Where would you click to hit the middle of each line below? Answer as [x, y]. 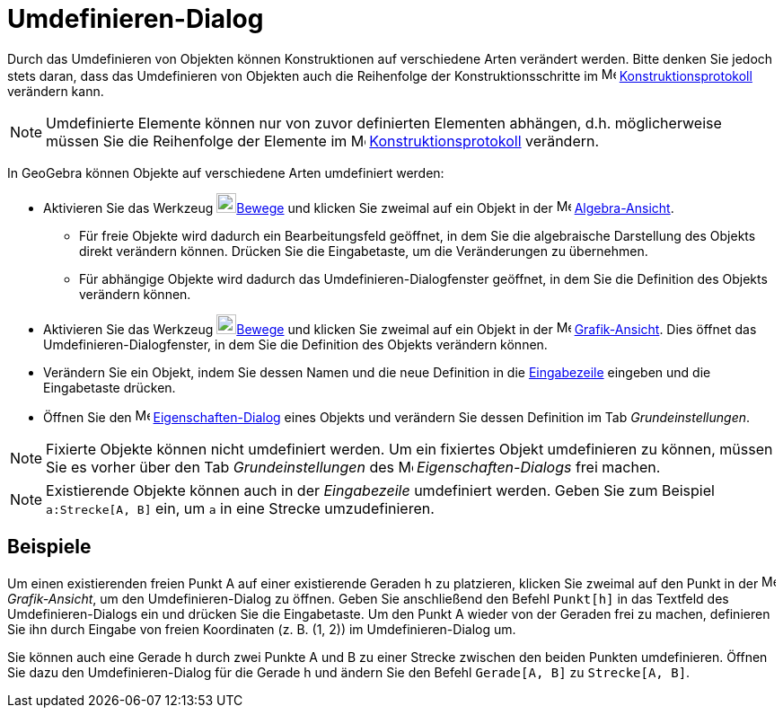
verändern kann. [56, 91]
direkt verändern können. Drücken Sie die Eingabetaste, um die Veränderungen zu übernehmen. [364, 251]
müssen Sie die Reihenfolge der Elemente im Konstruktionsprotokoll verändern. [323, 141]
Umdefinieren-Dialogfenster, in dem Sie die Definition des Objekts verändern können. [295, 344]
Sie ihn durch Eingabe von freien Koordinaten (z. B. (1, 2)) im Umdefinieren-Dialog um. [262, 629]
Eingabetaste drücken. [110, 387]
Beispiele [49, 547]
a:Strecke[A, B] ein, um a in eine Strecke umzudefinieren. [240, 508]
